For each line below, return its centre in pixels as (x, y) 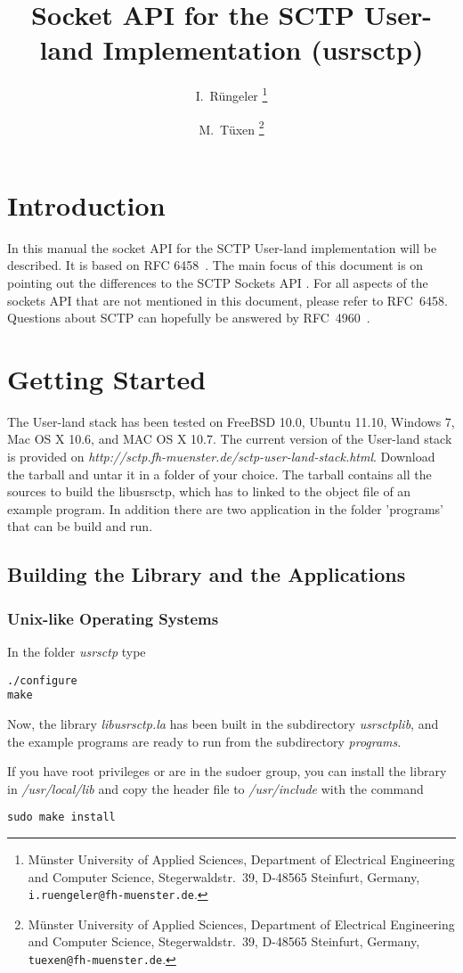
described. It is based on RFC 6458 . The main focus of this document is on (215, 265)
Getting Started (107, 378)
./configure (42, 680)
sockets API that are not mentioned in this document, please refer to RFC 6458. (227, 300)
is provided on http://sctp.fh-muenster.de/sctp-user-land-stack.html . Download (221, 457)
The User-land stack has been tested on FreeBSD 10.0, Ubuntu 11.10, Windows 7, (231, 421)
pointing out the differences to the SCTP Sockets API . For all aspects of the (218, 282)
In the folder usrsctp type (77, 651)
